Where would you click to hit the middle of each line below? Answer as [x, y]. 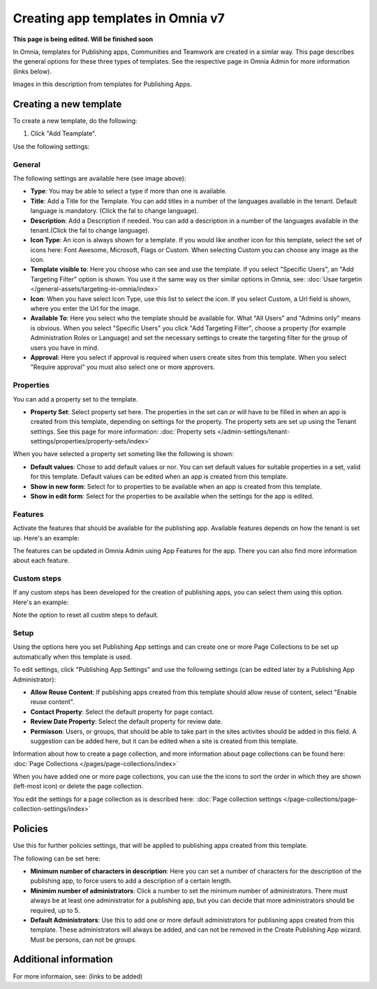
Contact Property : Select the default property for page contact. [122, 712]
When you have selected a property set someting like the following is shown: [123, 454]
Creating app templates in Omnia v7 [119, 18]
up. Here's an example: [46, 538]
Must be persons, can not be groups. [84, 939]
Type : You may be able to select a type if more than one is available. [128, 191]
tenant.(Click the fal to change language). [90, 230]
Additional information [63, 959]
